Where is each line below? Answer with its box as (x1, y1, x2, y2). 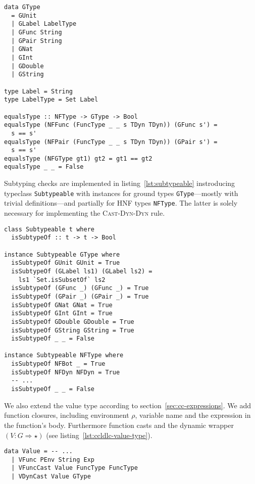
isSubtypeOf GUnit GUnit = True (11, 259, 120, 267)
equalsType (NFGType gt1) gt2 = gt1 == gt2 (4, 155, 152, 162)
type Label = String (4, 87, 73, 95)
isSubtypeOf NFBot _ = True (11, 360, 106, 368)
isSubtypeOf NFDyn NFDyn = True (11, 368, 120, 376)
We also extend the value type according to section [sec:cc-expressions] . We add (4, 400, 251, 410)
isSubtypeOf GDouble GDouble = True (11, 318, 134, 325)
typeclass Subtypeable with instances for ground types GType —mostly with (4, 187, 238, 198)
